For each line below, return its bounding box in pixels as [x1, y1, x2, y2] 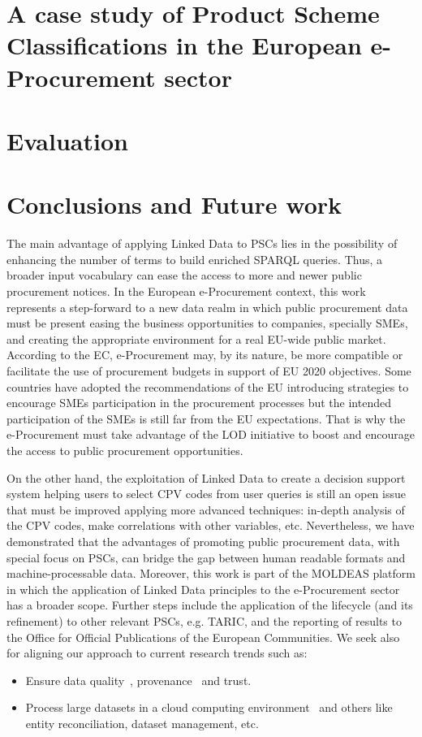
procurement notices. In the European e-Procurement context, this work [6, 283, 366, 300]
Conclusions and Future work [6, 188, 342, 221]
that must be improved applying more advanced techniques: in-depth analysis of [6, 501, 405, 518]
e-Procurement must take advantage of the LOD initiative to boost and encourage [6, 426, 415, 443]
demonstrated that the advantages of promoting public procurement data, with [6, 532, 400, 549]
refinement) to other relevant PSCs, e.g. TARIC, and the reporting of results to [6, 612, 402, 629]
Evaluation [6, 124, 128, 157]
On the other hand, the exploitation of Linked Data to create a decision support [6, 469, 406, 486]
